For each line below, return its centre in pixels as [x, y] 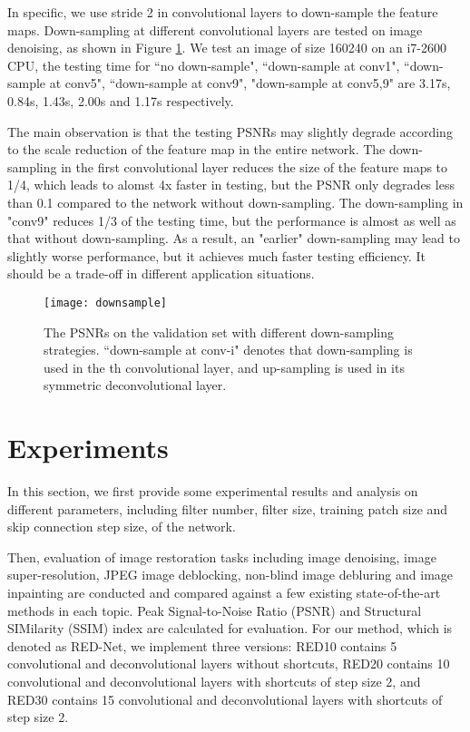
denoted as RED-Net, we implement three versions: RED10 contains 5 [202, 645]
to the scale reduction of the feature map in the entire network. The [196, 149]
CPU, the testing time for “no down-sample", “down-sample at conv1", [204, 65]
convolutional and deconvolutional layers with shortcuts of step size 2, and [214, 681]
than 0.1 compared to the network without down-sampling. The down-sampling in [235, 202]
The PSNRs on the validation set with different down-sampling [219, 332]
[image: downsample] [106, 303]
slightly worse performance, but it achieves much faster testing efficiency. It [216, 255]
